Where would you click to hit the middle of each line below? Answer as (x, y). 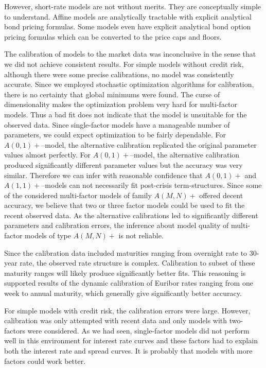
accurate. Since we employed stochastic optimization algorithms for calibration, (129, 84)
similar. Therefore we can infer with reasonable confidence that (103, 175)
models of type (48, 235)
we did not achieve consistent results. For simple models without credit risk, (124, 64)
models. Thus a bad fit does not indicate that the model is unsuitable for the (126, 114)
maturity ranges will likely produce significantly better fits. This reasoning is (125, 273)
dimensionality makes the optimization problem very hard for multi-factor (121, 104)
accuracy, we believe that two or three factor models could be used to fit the (125, 205)
